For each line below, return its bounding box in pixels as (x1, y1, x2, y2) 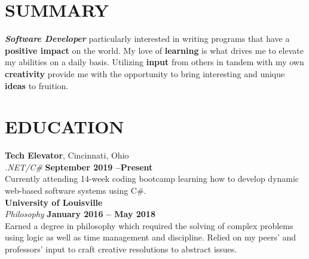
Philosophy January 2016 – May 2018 (5, 208, 155, 220)
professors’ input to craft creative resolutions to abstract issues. (5, 242, 237, 255)
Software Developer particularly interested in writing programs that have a (5, 32, 290, 45)
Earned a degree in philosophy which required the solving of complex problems (5, 219, 293, 231)
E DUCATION (5, 114, 124, 139)
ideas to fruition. (5, 79, 69, 92)
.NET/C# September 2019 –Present (5, 160, 153, 173)
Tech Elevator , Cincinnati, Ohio (5, 149, 129, 162)
